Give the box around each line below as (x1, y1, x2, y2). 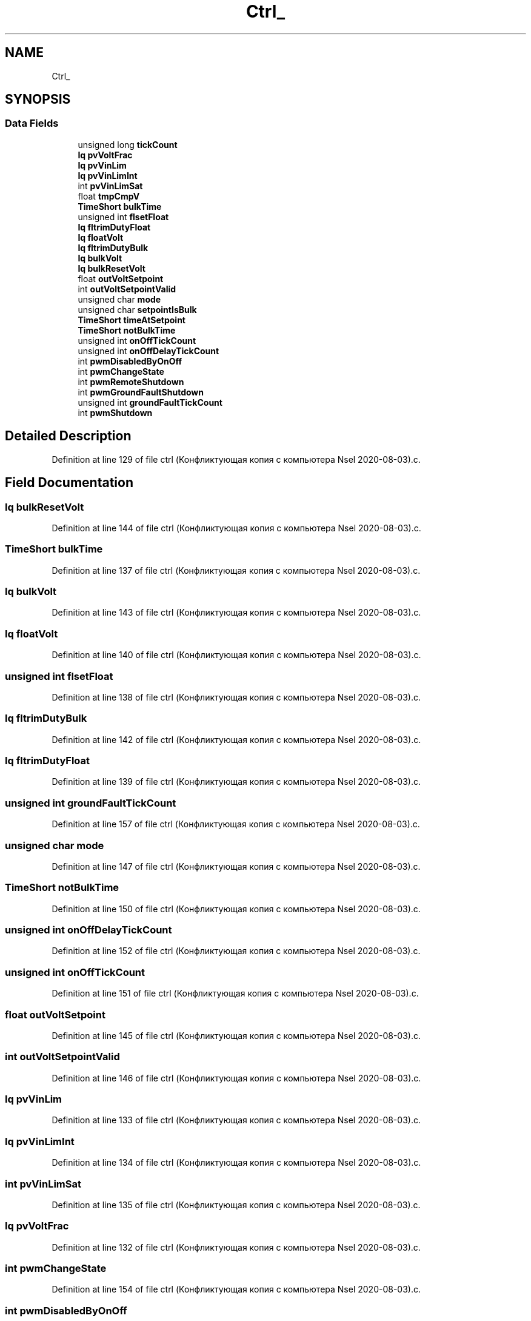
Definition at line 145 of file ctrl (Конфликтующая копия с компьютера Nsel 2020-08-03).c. (52, 1030, 421, 1041)
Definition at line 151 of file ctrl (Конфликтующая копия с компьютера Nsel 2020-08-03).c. (52, 988, 419, 999)
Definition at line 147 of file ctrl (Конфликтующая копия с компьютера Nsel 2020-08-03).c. (52, 861, 421, 872)
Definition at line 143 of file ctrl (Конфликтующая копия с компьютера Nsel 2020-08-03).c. (52, 607, 421, 618)
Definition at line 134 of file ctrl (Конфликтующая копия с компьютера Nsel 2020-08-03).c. (52, 1157, 421, 1168)
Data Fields (5, 117, 59, 130)
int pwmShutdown (78, 407, 153, 418)
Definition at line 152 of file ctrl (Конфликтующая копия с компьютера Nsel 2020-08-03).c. (52, 946, 421, 956)
